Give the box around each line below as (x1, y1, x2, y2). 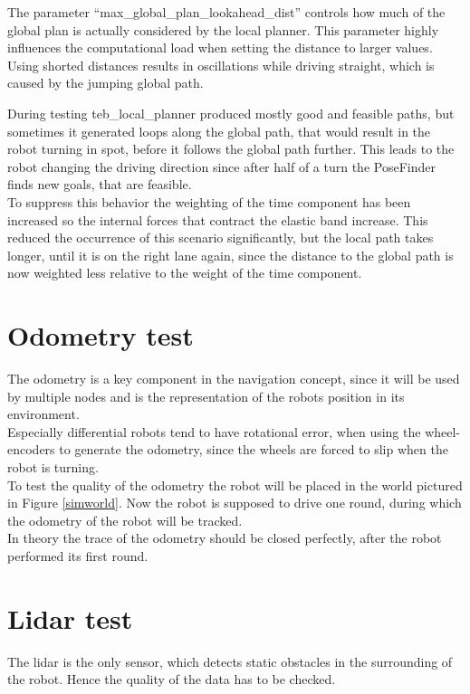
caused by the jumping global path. (7, 73, 204, 92)
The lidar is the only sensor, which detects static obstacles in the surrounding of (7, 651, 453, 670)
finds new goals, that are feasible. (7, 175, 192, 194)
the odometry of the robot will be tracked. (7, 510, 243, 529)
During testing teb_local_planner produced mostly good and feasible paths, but (7, 103, 455, 122)
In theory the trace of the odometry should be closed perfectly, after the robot (7, 528, 442, 547)
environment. (7, 404, 80, 423)
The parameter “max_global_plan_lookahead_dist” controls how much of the (7, 3, 446, 21)
